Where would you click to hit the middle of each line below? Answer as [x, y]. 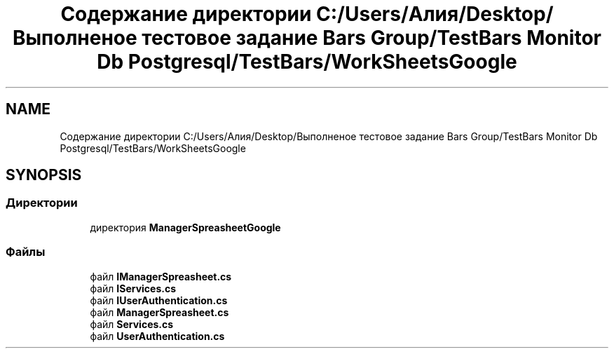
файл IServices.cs [133, 288]
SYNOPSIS [44, 175]
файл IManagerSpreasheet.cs [161, 276]
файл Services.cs [132, 324]
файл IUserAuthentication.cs [159, 300]
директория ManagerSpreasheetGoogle [185, 227]
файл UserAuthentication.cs [157, 336]
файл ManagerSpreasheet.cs [159, 312]
